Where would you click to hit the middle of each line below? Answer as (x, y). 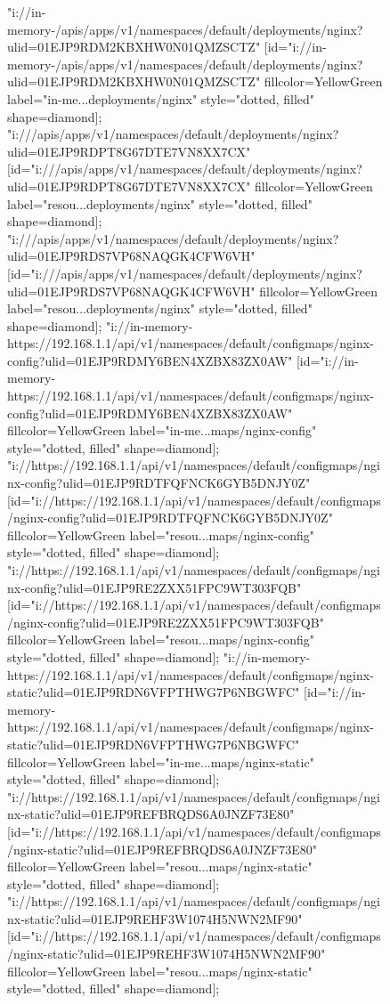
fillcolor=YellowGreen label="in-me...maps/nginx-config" (162, 430)
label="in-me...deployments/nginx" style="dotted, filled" (161, 98)
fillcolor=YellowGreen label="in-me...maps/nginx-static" (161, 761)
